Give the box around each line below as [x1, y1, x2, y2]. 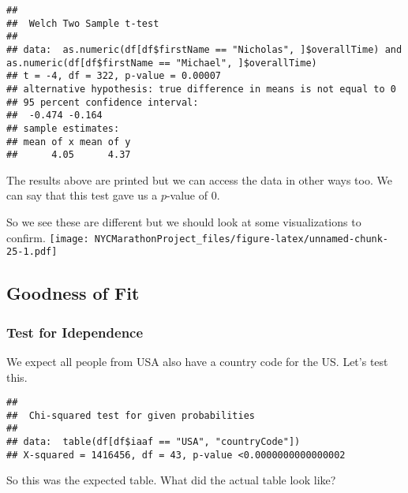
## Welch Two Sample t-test [6, 17, 159, 29]
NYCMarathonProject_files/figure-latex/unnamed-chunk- [94, 233, 389, 245]
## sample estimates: [6, 122, 120, 134]
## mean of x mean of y [6, 136, 131, 148]
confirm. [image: [6, 229, 89, 245]
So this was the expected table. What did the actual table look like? [6, 472, 336, 488]
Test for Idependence [6, 322, 144, 342]
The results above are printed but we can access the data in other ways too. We [6, 171, 392, 188]
